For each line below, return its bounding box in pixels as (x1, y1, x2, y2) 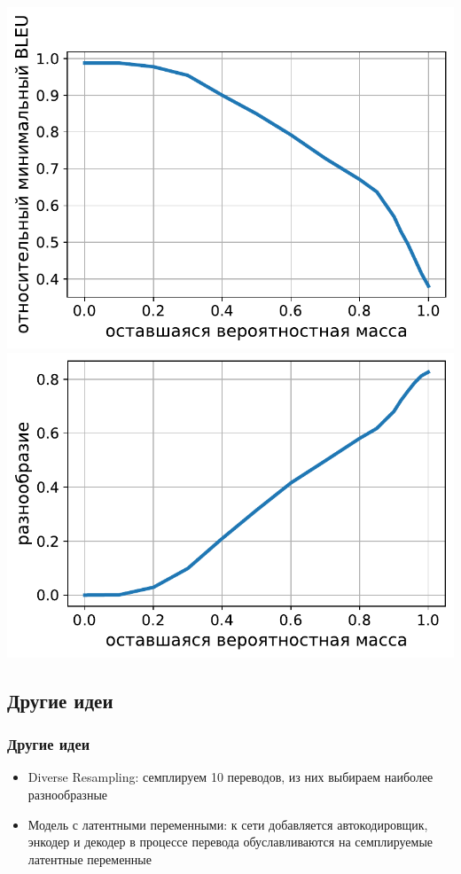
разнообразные (27, 785, 108, 804)
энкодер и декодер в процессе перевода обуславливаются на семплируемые (27, 832, 434, 851)
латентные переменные (27, 849, 152, 868)
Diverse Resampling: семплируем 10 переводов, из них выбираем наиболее (27, 768, 434, 786)
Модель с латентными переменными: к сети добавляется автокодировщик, (27, 815, 428, 833)
